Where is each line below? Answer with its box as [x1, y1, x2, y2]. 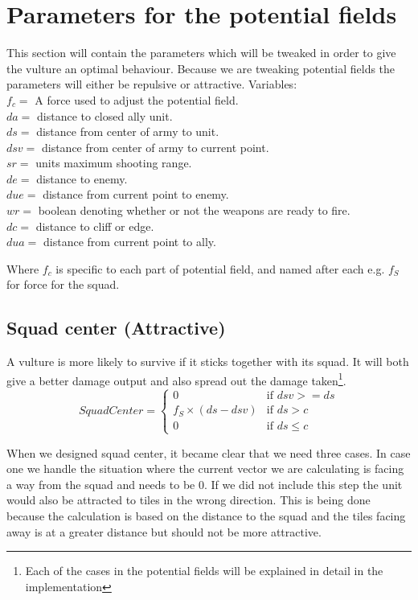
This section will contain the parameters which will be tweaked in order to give [6, 44, 396, 61]
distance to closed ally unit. [37, 107, 173, 124]
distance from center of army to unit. [36, 123, 219, 140]
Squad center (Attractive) [6, 315, 226, 340]
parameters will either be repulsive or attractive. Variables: [6, 76, 297, 92]
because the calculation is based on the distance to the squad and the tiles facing [6, 508, 406, 524]
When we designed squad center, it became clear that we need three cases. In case [6, 444, 411, 461]
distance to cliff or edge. [35, 217, 154, 234]
